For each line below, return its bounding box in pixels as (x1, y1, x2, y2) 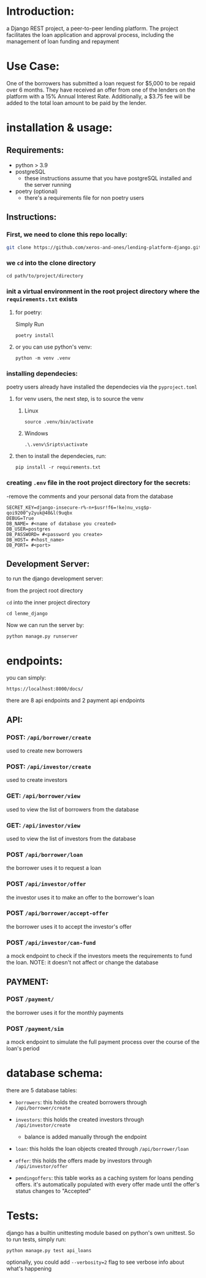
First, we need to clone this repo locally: (6, 231, 128, 239)
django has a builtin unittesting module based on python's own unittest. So (6, 1229, 195, 1236)
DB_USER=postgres (6, 526, 51, 532)
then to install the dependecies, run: (15, 452, 107, 460)
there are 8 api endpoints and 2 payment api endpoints (6, 696, 145, 704)
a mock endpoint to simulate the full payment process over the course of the (6, 1038, 200, 1046)
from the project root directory (6, 587, 83, 594)
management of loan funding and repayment (6, 37, 120, 45)
